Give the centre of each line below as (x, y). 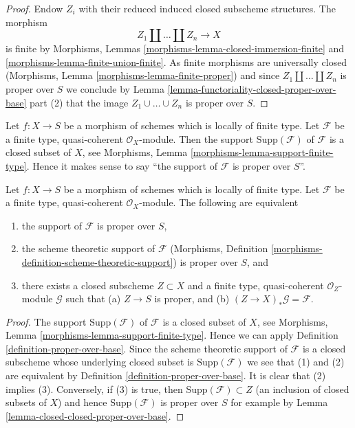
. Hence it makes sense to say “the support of (122, 165)
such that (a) (93, 299)
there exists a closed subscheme (88, 285)
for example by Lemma (279, 402)
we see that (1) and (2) (296, 362)
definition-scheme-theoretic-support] (97, 261)
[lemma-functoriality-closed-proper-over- (252, 88)
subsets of (26, 402)
